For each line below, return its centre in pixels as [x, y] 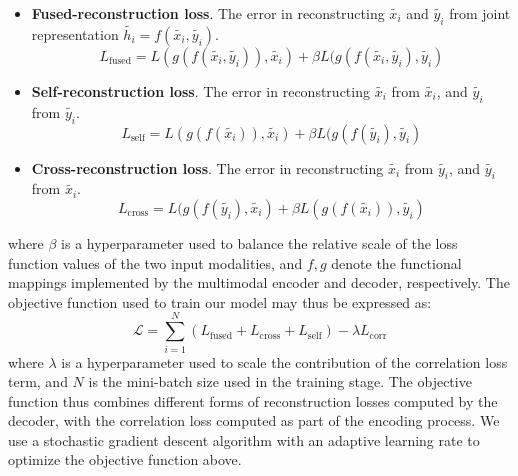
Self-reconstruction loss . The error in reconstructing [200, 91]
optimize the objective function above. [125, 459]
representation [75, 34]
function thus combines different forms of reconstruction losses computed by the [253, 400]
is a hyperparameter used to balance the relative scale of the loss [259, 243]
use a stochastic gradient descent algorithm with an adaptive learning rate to [244, 439]
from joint [480, 13]
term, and [38, 381]
